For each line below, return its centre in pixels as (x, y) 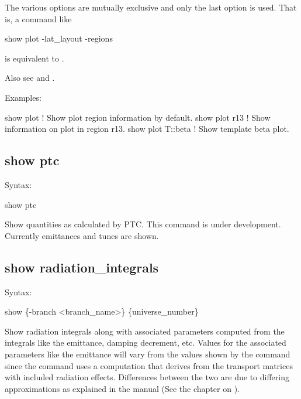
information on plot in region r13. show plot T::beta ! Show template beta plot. (147, 129)
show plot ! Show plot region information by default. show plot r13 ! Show (138, 117)
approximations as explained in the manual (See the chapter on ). (122, 388)
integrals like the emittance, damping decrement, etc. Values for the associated (146, 342)
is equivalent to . (34, 58)
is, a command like (38, 18)
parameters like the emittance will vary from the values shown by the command (148, 354)
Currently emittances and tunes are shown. (82, 235)
